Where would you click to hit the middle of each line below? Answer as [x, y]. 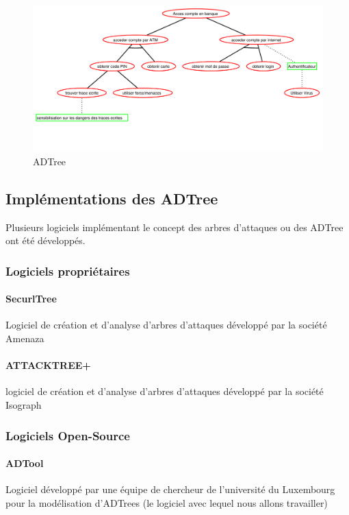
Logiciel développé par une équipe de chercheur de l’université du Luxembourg [170, 489]
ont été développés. [46, 240]
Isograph [24, 405]
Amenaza [25, 338]
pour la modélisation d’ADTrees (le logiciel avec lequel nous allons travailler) [167, 502]
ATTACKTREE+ [48, 365]
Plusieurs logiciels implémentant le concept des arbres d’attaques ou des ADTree [174, 227]
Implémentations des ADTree [112, 198]
